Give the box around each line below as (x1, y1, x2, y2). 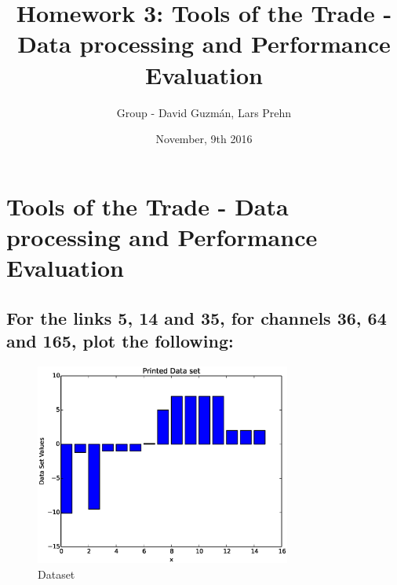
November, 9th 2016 (155, 131, 253, 147)
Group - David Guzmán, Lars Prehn (116, 104, 292, 120)
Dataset (38, 565, 75, 582)
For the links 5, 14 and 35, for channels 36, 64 (6, 305, 387, 329)
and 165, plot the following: (6, 329, 234, 353)
